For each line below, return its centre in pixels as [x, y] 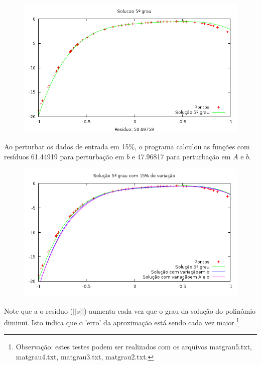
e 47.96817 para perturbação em [181, 156]
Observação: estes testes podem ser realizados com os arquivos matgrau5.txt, [134, 347]
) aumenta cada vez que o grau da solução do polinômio [170, 310]
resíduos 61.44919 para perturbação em [64, 156]
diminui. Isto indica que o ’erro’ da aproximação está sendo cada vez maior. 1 [122, 322]
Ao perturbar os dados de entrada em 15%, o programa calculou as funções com [127, 147]
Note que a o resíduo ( [38, 310]
